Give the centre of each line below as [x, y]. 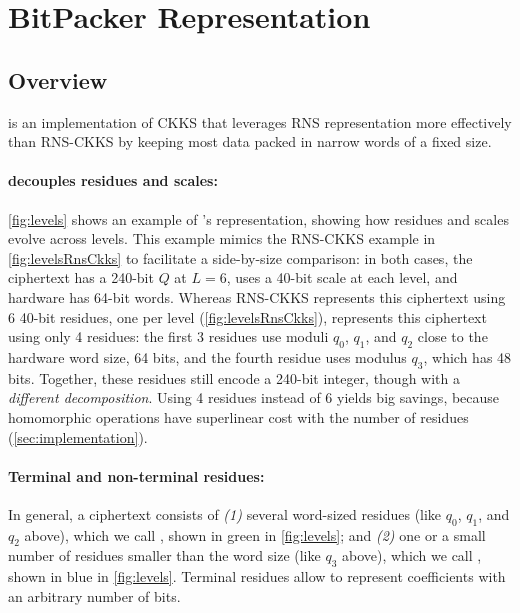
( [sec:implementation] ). [78, 436]
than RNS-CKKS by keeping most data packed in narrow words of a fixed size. [250, 141]
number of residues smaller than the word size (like [164, 555]
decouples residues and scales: [113, 180]
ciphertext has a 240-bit [81, 277]
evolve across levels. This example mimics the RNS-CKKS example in [222, 238]
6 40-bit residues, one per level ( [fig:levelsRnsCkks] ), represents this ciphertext [247, 316]
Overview [58, 79]
